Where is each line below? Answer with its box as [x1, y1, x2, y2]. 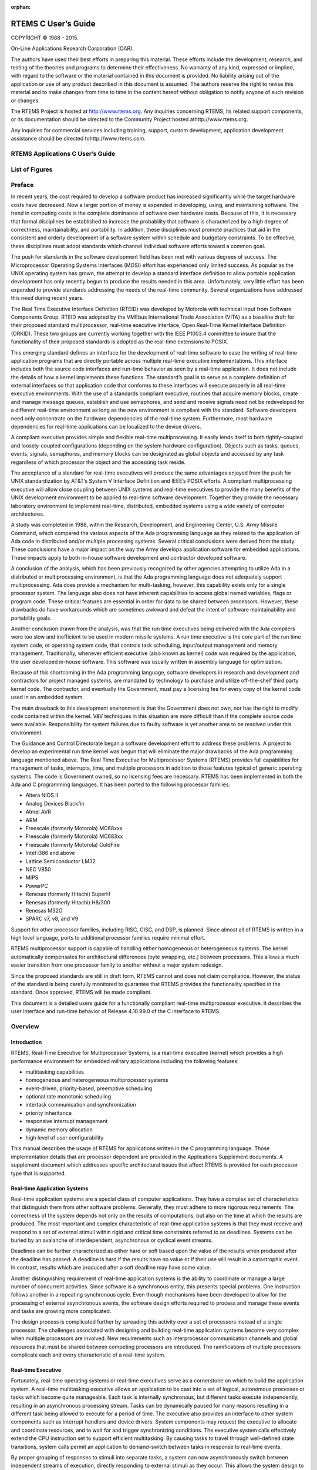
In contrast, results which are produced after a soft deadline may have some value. [11, 1264, 211, 1271]
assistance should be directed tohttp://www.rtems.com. [11, 135, 146, 142]
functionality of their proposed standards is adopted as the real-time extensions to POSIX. [11, 338, 229, 345]
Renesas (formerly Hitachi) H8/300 [25, 898, 111, 906]
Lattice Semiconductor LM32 [25, 857, 96, 864]
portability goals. [11, 614, 52, 622]
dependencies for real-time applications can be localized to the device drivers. [11, 423, 202, 430]
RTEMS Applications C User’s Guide [11, 149, 116, 158]
